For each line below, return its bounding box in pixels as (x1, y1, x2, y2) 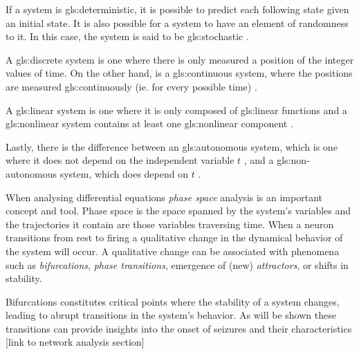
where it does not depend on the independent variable (6, 153, 234, 167)
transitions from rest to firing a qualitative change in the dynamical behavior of (6, 230, 343, 245)
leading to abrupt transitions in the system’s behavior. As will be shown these (6, 308, 336, 322)
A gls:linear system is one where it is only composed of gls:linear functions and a (6, 102, 347, 117)
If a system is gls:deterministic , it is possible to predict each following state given (6, 2, 349, 16)
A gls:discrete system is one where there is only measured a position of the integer (6, 52, 354, 66)
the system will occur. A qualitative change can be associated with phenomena (6, 243, 340, 258)
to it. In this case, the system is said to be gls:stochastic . (6, 29, 249, 44)
